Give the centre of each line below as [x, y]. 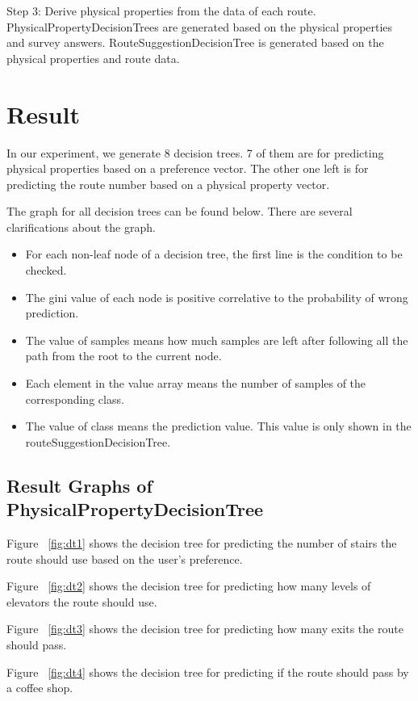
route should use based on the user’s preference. [125, 558]
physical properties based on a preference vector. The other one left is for [188, 168]
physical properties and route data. [93, 58]
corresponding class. [75, 399]
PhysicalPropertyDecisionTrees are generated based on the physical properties [200, 26]
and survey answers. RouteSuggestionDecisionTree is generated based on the [195, 42]
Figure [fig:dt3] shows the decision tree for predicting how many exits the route [205, 629]
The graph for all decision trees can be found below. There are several [180, 211]
